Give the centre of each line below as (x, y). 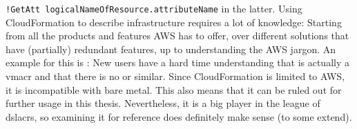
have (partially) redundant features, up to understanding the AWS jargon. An (171, 49)
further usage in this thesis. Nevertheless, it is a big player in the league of (163, 103)
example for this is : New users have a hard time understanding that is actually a (177, 62)
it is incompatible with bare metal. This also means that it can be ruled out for (174, 89)
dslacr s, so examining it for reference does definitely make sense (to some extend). (179, 116)
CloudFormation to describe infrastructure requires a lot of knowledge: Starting (174, 22)
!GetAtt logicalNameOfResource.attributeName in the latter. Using (154, 8)
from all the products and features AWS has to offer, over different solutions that (177, 36)
